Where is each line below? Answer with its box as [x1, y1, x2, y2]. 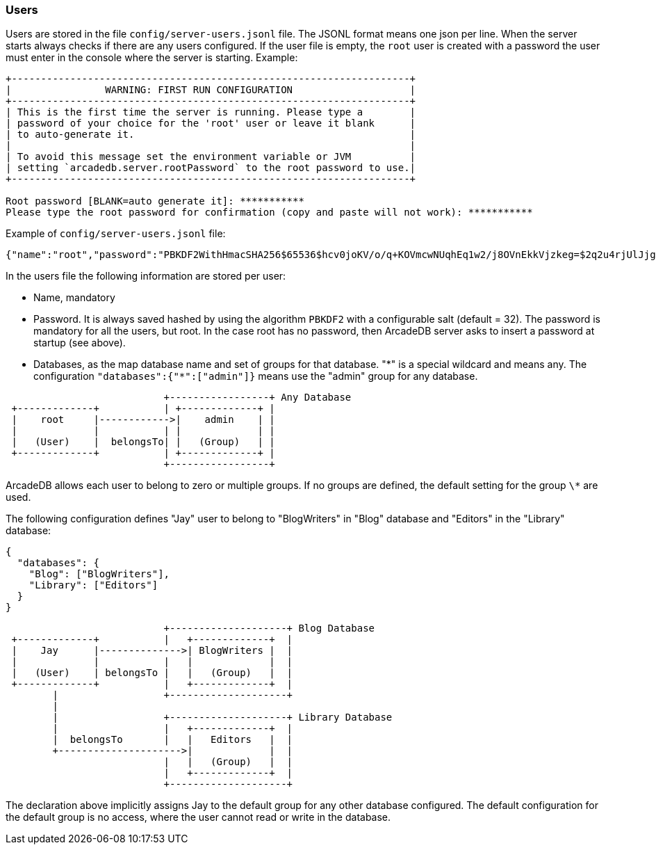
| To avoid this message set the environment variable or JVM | [6, 151, 416, 163]
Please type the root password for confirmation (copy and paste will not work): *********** [6, 207, 533, 218]
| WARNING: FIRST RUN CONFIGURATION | [6, 84, 416, 96]
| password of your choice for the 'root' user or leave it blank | [6, 118, 416, 129]
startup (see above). [33, 337, 126, 349]
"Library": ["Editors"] [28, 579, 158, 591]
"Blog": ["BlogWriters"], [28, 568, 170, 580]
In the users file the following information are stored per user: [6, 270, 286, 282]
